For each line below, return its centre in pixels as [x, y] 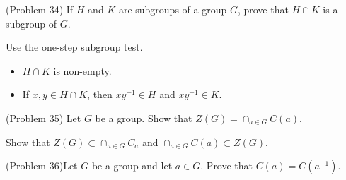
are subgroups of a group [173, 9]
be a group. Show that [144, 118]
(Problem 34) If [40, 9]
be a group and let [132, 166]
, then [100, 94]
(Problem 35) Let [44, 118]
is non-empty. [82, 70]
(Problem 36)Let [42, 166]
